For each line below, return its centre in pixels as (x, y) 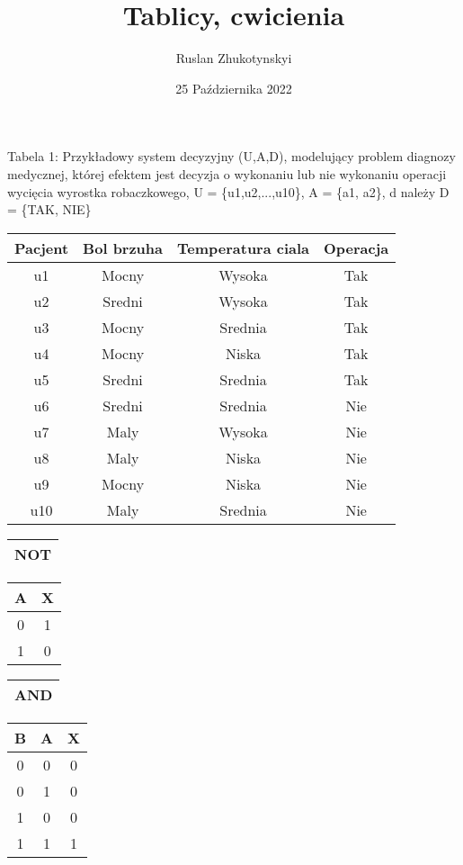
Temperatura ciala (244, 248)
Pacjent (42, 248)
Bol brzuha (123, 248)
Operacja (356, 248)
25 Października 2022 (234, 88)
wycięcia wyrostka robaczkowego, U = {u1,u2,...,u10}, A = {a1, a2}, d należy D (228, 191)
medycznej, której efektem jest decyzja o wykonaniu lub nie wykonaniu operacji (227, 173)
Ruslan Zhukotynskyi (234, 58)
